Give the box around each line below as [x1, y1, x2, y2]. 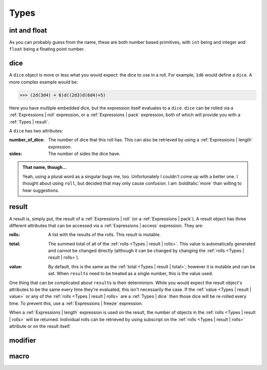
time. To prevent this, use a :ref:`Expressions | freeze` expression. [9, 300, 143, 306]
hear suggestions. [22, 187, 59, 193]
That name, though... [22, 164, 67, 170]
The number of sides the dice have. [48, 151, 121, 157]
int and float [9, 26, 47, 35]
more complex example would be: [9, 79, 79, 85]
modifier [9, 336, 37, 344]
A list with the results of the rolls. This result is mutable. [48, 232, 161, 238]
